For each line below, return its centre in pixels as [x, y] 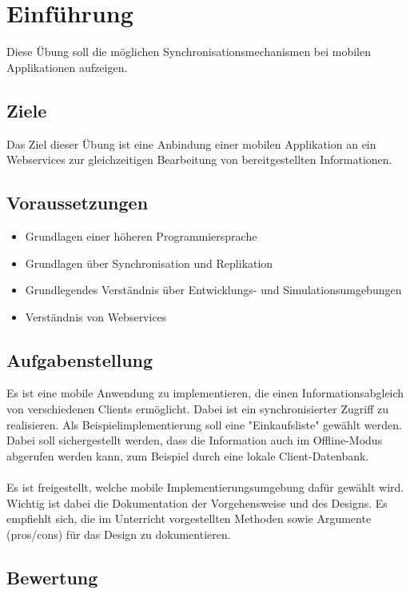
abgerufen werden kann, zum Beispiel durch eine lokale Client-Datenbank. [188, 455]
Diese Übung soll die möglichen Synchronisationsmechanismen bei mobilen [189, 52]
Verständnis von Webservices [96, 316]
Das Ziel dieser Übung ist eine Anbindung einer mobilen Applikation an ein [191, 144]
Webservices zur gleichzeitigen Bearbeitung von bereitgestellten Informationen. [199, 159]
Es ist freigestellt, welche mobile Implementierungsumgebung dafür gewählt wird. [205, 487]
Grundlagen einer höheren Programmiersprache [141, 235]
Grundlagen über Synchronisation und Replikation [149, 263]
